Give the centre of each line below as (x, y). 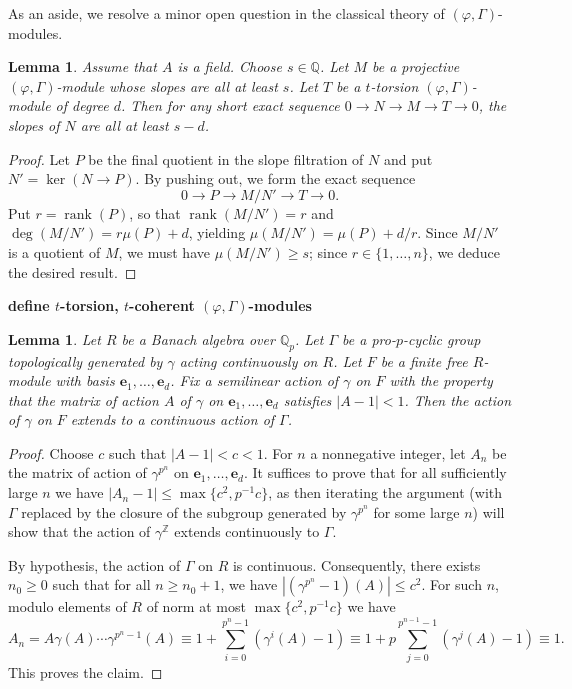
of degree (82, 105)
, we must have (164, 251)
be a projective (416, 66)
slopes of (34, 124)
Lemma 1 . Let (54, 338)
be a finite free (424, 360)
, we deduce (464, 251)
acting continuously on (248, 360)
